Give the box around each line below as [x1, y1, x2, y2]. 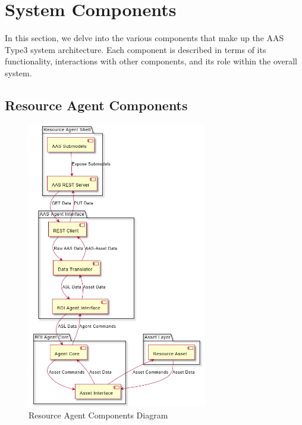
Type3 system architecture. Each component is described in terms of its [5, 43, 266, 55]
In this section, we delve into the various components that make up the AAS [5, 32, 284, 44]
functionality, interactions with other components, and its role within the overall [5, 55, 297, 67]
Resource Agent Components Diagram [29, 408, 168, 421]
